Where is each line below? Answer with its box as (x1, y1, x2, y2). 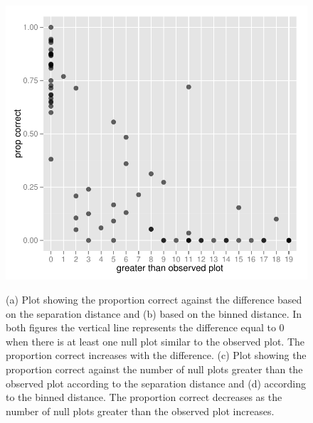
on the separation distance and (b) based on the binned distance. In (6, 306, 302, 321)
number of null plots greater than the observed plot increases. (6, 403, 275, 418)
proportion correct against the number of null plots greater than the (6, 362, 303, 377)
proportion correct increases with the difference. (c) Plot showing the (6, 348, 307, 363)
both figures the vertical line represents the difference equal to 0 (6, 320, 285, 335)
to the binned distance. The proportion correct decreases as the (6, 390, 282, 405)
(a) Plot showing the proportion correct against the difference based (6, 292, 302, 307)
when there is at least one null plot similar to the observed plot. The (6, 333, 305, 348)
